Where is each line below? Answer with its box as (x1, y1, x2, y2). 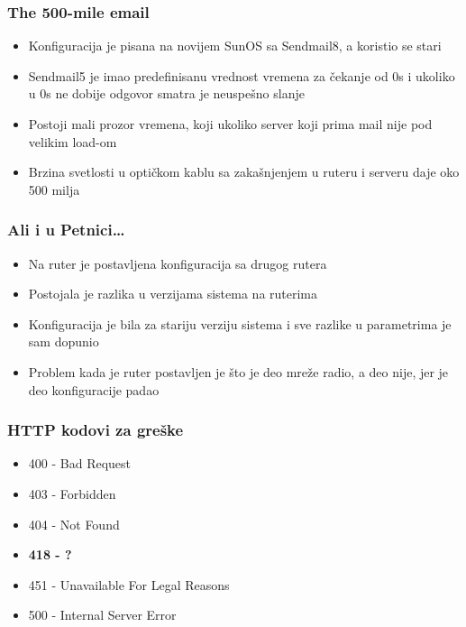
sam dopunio (28, 332, 99, 351)
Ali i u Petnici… (7, 218, 125, 241)
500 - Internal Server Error (28, 605, 177, 624)
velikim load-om (28, 132, 117, 151)
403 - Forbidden (28, 484, 116, 503)
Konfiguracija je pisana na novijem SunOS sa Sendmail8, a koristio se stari (28, 36, 442, 55)
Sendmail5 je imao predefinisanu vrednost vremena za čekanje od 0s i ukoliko (28, 66, 455, 85)
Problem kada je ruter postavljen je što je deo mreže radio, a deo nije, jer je (28, 362, 449, 381)
